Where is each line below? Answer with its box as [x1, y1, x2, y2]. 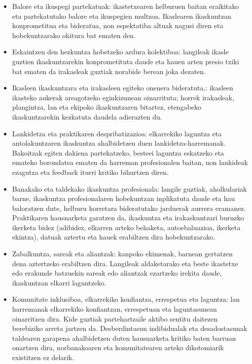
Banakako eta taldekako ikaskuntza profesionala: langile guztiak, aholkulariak [12, 183, 247, 194]
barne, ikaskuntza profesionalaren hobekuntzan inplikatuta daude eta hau [12, 193, 235, 203]
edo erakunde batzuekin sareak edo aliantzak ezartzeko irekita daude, [12, 268, 222, 278]
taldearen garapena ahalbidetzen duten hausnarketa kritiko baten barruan [12, 332, 236, 343]
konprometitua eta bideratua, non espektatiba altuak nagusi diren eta [12, 20, 223, 31]
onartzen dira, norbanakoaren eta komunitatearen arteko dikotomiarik [12, 342, 224, 353]
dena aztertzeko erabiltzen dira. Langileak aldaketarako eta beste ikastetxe [12, 258, 238, 268]
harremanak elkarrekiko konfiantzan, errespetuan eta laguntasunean [12, 304, 217, 314]
